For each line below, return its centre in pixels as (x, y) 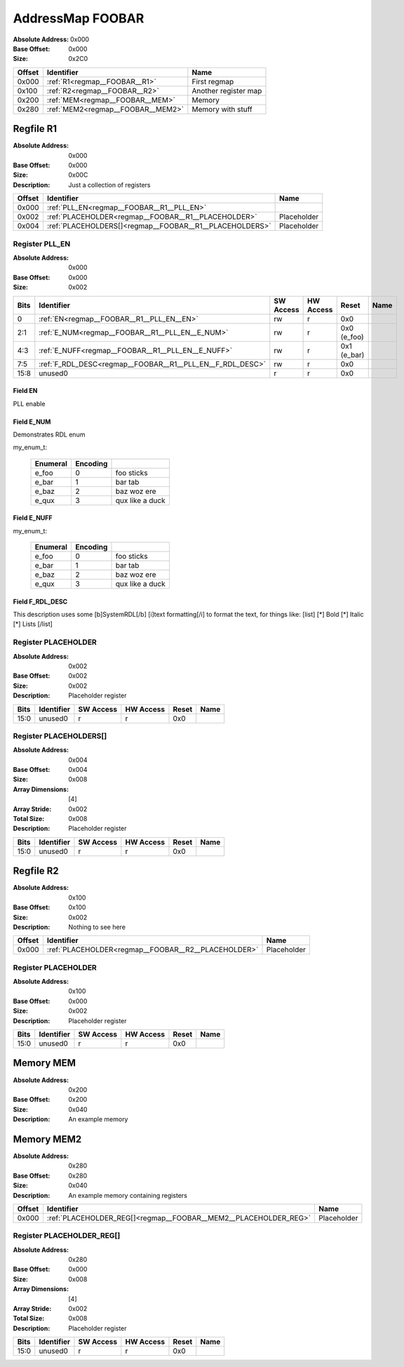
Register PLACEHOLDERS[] (60, 735)
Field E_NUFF (33, 518)
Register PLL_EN (42, 244)
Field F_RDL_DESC (40, 601)
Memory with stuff (222, 109)
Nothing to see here (97, 927)
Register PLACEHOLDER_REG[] (67, 1236)
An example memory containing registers (128, 1195)
